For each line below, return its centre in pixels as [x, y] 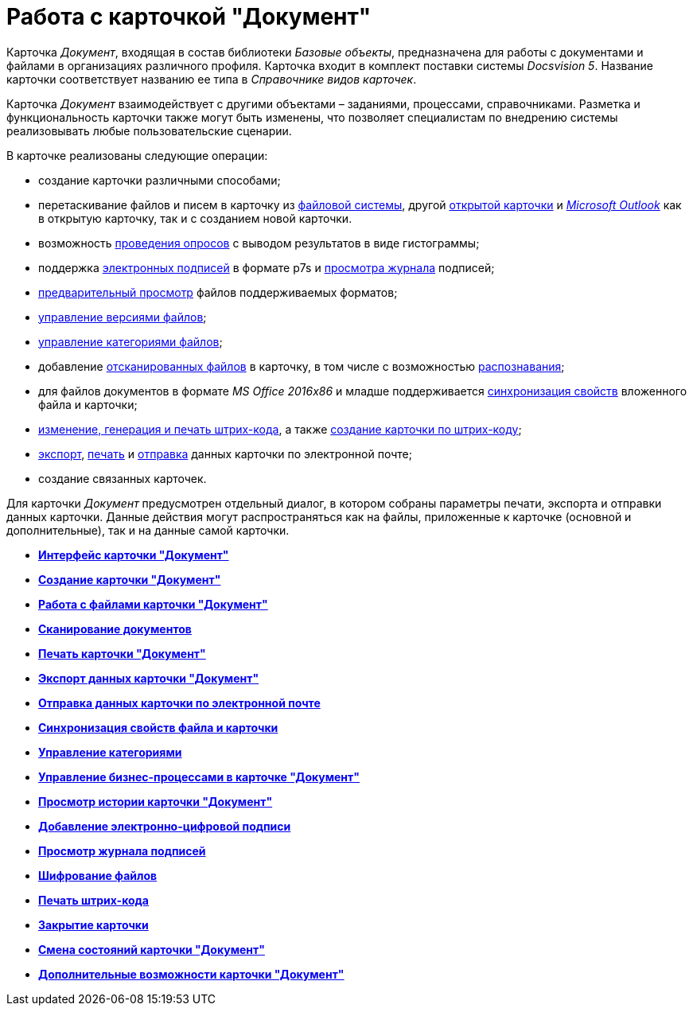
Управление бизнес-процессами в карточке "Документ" [199, 777]
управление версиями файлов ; [123, 317]
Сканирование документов [115, 629]
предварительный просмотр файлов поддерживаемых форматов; [218, 292]
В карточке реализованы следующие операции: [137, 155]
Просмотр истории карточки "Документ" [156, 801]
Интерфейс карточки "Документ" [134, 555]
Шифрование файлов [98, 875]
